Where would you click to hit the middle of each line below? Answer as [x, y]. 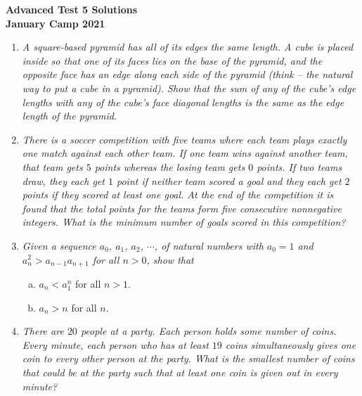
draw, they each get [63, 180]
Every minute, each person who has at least [115, 344]
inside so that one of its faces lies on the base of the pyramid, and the [172, 60]
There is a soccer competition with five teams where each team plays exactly [185, 139]
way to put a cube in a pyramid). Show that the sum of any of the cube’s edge [189, 88]
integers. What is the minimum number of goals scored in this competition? [184, 222]
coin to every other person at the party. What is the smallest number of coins [188, 358]
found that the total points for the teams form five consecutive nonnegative [182, 208]
